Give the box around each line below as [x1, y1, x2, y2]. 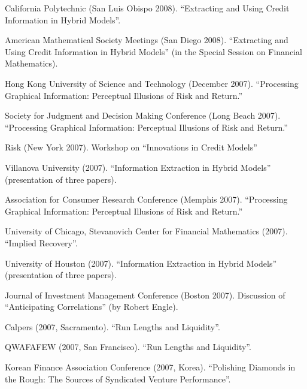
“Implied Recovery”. [5, 236, 78, 249]
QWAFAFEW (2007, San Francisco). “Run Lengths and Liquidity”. [5, 340, 251, 353]
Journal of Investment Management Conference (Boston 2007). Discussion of [5, 288, 285, 301]
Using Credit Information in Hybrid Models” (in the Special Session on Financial [5, 45, 302, 58]
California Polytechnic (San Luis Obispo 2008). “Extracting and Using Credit [5, 2, 290, 14]
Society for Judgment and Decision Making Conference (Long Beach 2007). [5, 109, 281, 122]
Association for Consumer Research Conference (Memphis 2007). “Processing [5, 193, 288, 206]
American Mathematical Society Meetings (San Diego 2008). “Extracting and [5, 34, 288, 46]
